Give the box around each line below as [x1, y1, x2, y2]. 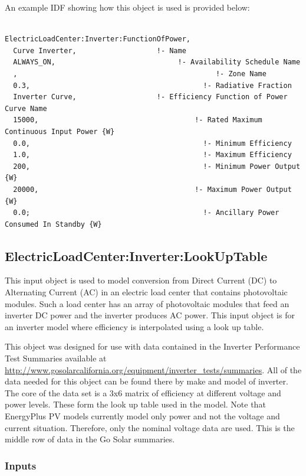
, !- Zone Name [13, 69, 266, 78]
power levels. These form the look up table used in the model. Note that [5, 398, 266, 410]
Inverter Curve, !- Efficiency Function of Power [13, 93, 288, 102]
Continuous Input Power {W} [5, 127, 115, 136]
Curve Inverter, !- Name [13, 46, 186, 55]
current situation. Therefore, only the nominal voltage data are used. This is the [5, 421, 295, 433]
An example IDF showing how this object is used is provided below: [5, 1, 250, 13]
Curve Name [5, 104, 47, 113]
